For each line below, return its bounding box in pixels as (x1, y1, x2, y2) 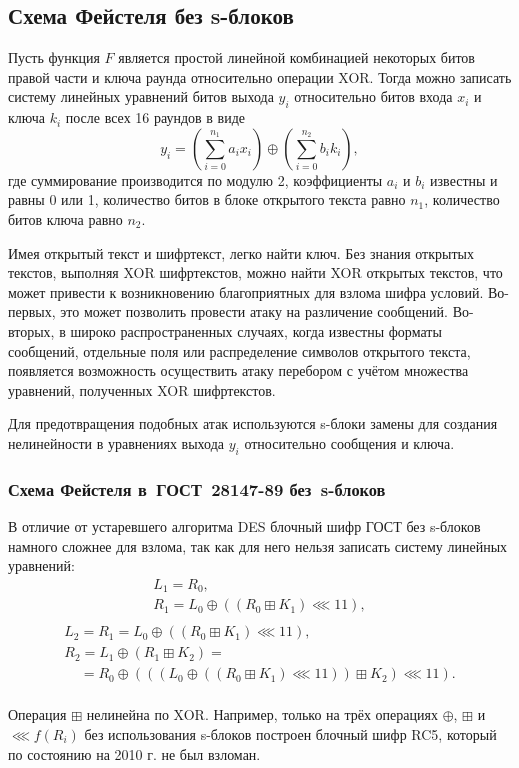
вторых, (8, 320, 55, 341)
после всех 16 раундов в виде (65, 107, 246, 128)
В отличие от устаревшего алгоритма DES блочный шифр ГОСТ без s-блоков (8, 515, 481, 536)
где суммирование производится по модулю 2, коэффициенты (8, 169, 383, 190)
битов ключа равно (8, 208, 123, 229)
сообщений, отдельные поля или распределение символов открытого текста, (8, 340, 471, 361)
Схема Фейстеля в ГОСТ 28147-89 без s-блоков (8, 476, 386, 501)
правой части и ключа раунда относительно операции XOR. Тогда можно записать (8, 66, 512, 87)
